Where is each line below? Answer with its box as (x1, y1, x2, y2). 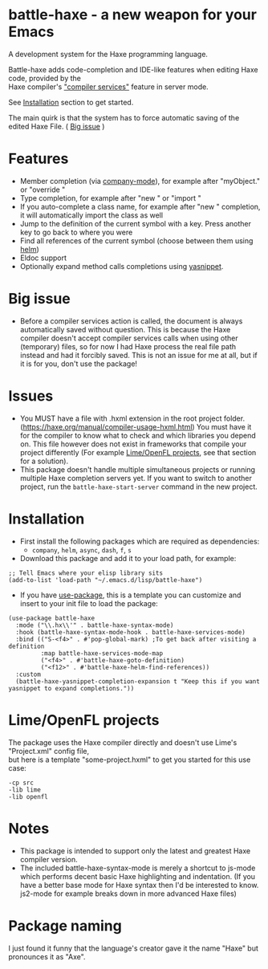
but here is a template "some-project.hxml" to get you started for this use (8, 755, 251, 764)
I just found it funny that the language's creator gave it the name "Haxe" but (8, 943, 259, 953)
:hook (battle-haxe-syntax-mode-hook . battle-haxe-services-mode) (15, 628, 246, 636)
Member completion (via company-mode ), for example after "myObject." (19, 176, 261, 185)
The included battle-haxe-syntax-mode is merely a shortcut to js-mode (19, 863, 256, 873)
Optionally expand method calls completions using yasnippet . (19, 261, 224, 271)
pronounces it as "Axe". (8, 951, 86, 961)
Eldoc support (19, 253, 67, 263)
